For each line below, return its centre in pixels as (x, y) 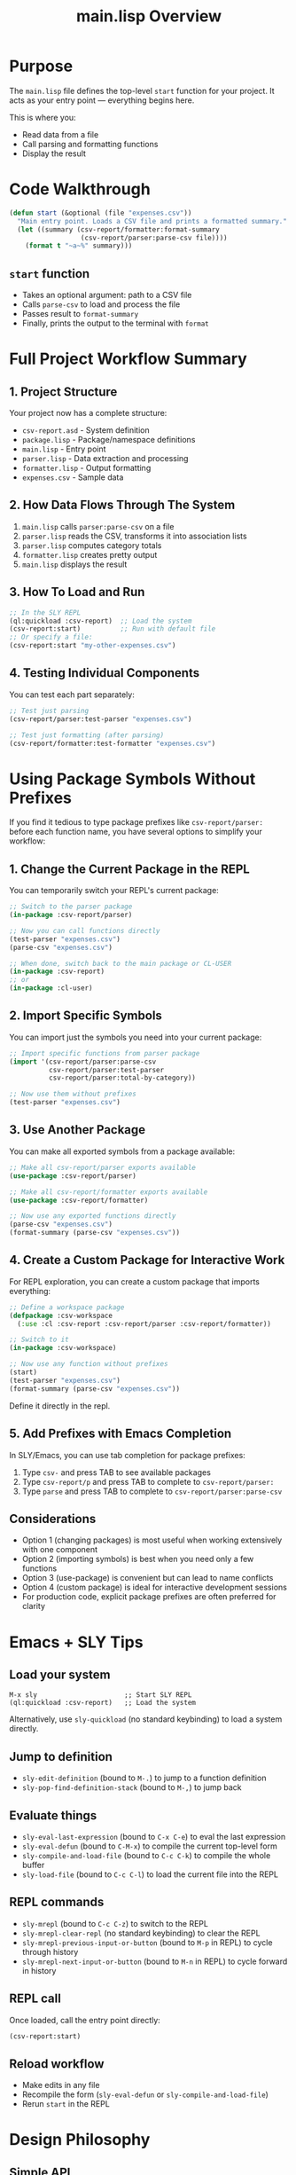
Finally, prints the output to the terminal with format (116, 323)
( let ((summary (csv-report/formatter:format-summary (118, 229)
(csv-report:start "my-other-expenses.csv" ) (93, 646)
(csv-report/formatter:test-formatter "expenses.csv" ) (113, 743)
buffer (33, 1865)
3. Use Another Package (78, 1130)
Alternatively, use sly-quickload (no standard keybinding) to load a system (146, 1719)
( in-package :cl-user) (51, 988)
